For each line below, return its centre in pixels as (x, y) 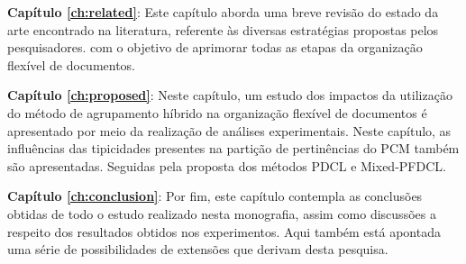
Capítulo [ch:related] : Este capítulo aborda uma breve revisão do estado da (223, 12)
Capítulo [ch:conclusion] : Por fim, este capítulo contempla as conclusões (215, 196)
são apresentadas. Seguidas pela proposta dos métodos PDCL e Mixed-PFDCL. (227, 165)
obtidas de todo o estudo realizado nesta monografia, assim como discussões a (222, 213)
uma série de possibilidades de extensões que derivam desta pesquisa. (198, 249)
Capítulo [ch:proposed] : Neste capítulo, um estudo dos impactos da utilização (230, 95)
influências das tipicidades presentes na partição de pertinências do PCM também (233, 148)
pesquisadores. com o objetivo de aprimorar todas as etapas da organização (215, 47)
